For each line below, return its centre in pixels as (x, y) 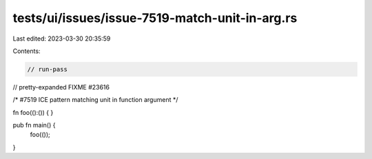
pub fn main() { (34, 125)
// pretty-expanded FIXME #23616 (61, 87)
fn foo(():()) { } (33, 112)
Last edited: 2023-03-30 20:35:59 (62, 39)
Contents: (27, 51)
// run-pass (48, 69)
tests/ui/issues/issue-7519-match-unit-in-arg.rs (155, 18)
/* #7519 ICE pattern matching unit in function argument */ (95, 100)
